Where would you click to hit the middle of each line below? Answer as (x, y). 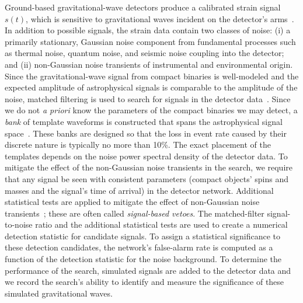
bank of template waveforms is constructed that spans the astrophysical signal (144, 121)
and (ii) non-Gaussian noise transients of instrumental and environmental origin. (149, 64)
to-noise (19, 224)
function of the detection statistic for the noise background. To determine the (143, 259)
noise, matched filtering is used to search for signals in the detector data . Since (148, 98)
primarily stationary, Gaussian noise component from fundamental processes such (150, 41)
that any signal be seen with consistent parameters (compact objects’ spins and (147, 178)
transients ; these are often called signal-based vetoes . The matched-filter (135, 213)
